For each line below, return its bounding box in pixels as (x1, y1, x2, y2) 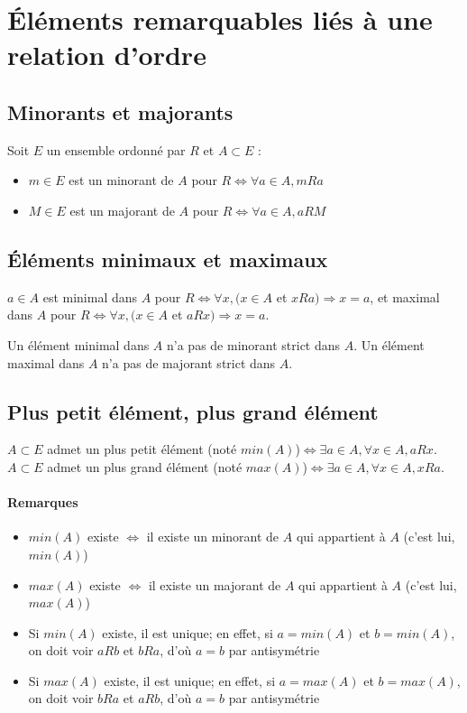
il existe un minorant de (146, 527, 279, 546)
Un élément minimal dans (7, 335, 150, 354)
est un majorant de (69, 200, 175, 219)
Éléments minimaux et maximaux (7, 245, 328, 273)
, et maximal (370, 287, 440, 306)
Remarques (7, 493, 78, 512)
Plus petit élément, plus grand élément (7, 397, 379, 425)
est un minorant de (69, 171, 174, 190)
